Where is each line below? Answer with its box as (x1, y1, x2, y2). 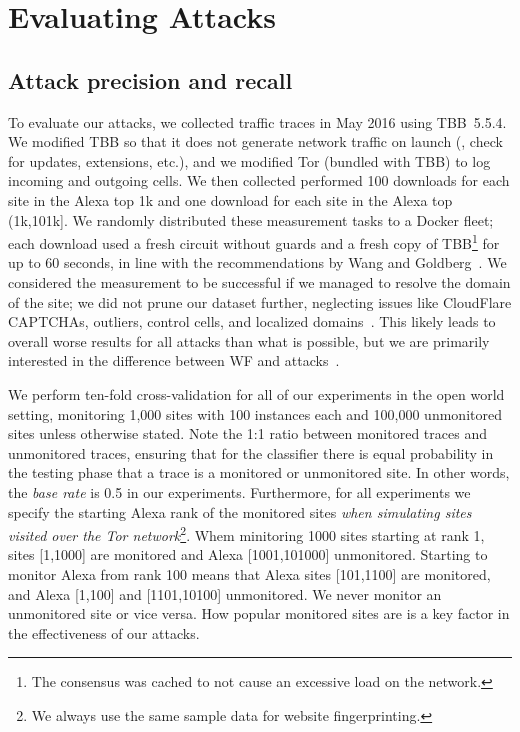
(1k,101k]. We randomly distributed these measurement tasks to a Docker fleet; (8, 209, 494, 230)
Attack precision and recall (8, 64, 293, 95)
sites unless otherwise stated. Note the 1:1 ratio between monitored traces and (8, 423, 487, 444)
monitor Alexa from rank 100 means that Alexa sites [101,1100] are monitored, (8, 563, 491, 584)
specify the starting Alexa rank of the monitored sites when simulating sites (8, 501, 472, 522)
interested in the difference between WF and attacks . (8, 350, 340, 371)
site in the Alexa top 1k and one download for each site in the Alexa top (8, 189, 453, 210)
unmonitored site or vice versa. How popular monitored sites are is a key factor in (8, 603, 510, 624)
